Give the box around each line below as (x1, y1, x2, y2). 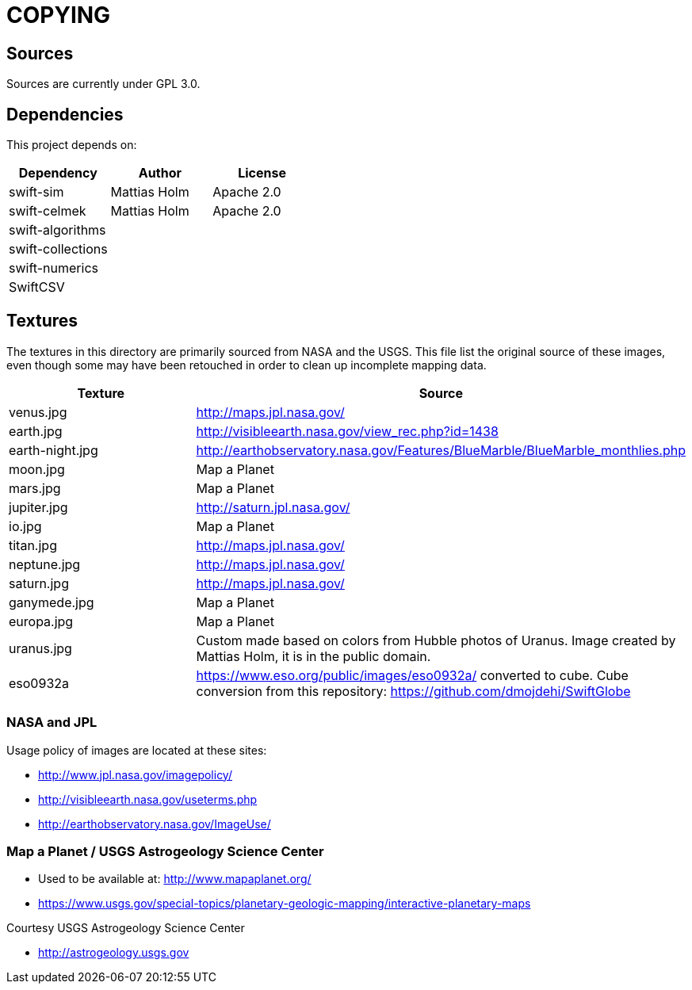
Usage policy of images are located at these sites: (6, 743, 267, 757)
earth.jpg (9, 422, 63, 439)
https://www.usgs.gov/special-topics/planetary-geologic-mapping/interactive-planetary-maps (38, 896, 531, 911)
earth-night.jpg (9, 441, 98, 458)
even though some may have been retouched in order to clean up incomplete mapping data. (6, 357, 487, 372)
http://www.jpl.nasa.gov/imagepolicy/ (38, 767, 232, 782)
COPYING (6, 2, 111, 29)
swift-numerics (9, 260, 98, 277)
